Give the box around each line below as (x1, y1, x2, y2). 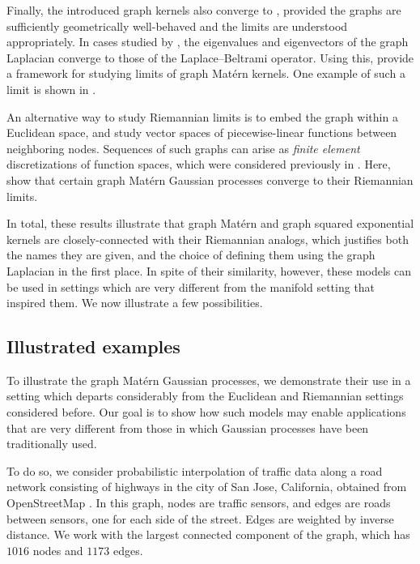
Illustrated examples (6, 334, 180, 359)
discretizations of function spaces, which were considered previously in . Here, (6, 156, 391, 173)
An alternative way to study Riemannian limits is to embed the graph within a (6, 108, 398, 125)
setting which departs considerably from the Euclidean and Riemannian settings (6, 387, 404, 404)
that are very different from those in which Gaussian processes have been (6, 419, 369, 436)
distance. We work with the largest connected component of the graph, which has (6, 526, 410, 543)
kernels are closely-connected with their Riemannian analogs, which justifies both (6, 230, 409, 247)
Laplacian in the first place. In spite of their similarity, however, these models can (6, 262, 412, 279)
